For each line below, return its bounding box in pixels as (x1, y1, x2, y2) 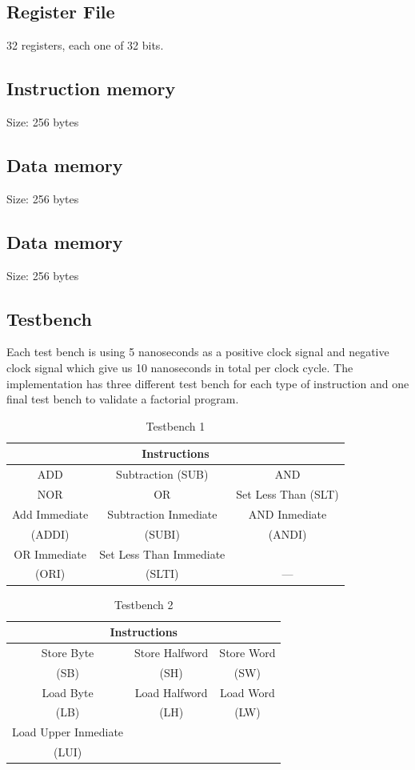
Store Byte (41, 644, 94, 660)
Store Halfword (134, 644, 209, 660)
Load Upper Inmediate (12, 724, 124, 740)
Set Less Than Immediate (99, 545, 225, 562)
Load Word (220, 684, 275, 700)
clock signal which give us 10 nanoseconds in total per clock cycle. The (6, 359, 353, 375)
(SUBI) (144, 525, 180, 542)
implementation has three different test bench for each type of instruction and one (6, 375, 409, 391)
